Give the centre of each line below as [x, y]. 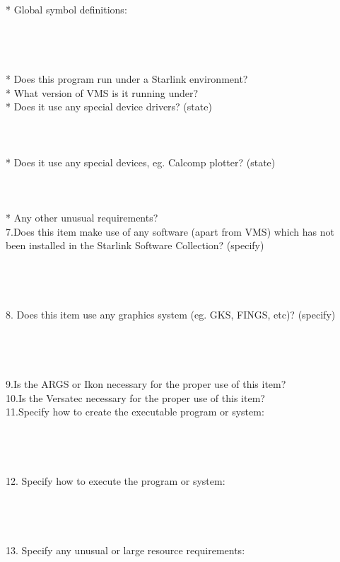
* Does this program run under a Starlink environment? [127, 78]
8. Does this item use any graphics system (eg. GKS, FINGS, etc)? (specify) [171, 315]
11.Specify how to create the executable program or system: [135, 412]
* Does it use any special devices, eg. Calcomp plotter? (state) [141, 162]
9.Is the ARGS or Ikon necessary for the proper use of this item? [146, 384]
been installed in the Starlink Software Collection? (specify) [135, 245]
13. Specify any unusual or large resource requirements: [125, 550]
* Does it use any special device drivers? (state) [109, 107]
